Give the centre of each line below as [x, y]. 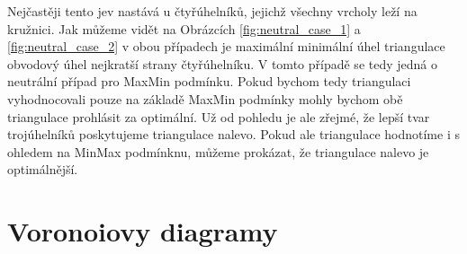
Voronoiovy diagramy [143, 231]
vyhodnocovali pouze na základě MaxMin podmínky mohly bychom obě [205, 98]
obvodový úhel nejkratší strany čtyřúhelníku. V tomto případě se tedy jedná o [222, 63]
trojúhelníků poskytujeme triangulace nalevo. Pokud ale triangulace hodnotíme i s [233, 134]
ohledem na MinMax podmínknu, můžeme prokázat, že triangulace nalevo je [218, 151]
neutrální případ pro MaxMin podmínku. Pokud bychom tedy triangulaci [209, 81]
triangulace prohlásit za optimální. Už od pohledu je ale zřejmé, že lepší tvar [219, 116]
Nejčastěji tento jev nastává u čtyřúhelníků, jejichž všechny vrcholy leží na [212, 11]
